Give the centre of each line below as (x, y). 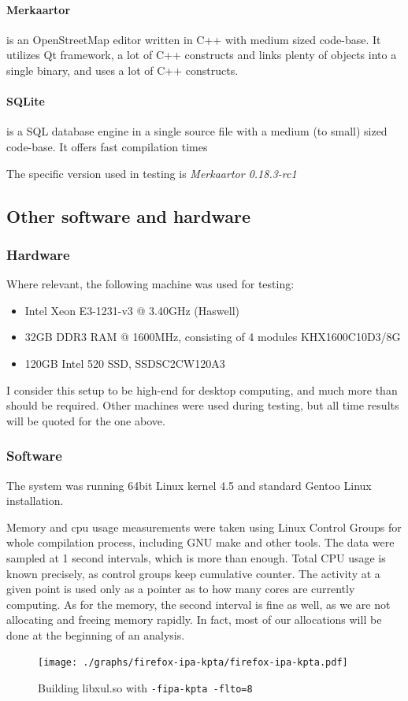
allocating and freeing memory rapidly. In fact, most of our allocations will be (194, 619)
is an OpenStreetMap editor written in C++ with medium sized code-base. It (194, 39)
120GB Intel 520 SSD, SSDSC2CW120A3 (125, 363)
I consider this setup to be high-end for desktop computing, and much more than (202, 389)
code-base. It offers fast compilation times (107, 146)
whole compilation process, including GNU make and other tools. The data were (200, 542)
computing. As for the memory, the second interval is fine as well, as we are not (198, 604)
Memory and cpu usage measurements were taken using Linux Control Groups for (204, 527)
